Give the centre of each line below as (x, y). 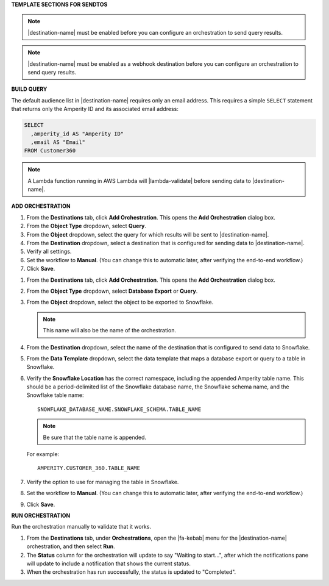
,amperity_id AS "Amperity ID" (77, 134)
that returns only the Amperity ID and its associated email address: (95, 109)
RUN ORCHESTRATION (41, 515)
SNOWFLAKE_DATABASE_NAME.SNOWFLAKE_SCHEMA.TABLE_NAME (119, 409)
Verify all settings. (49, 252)
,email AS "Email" (58, 142)
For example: (43, 454)
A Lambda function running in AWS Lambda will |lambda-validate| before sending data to (139, 180)
